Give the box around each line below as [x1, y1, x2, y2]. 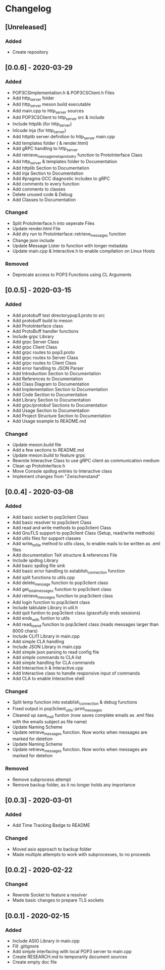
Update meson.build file [12, 441, 61, 448]
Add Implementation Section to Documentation [12, 386, 108, 392]
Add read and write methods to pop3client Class [12, 524, 111, 530]
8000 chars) [12, 628, 38, 634]
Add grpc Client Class [12, 344, 57, 350]
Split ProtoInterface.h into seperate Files [12, 220, 95, 226]
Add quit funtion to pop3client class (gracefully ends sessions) [12, 610, 141, 616]
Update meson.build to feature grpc [12, 452, 86, 458]
